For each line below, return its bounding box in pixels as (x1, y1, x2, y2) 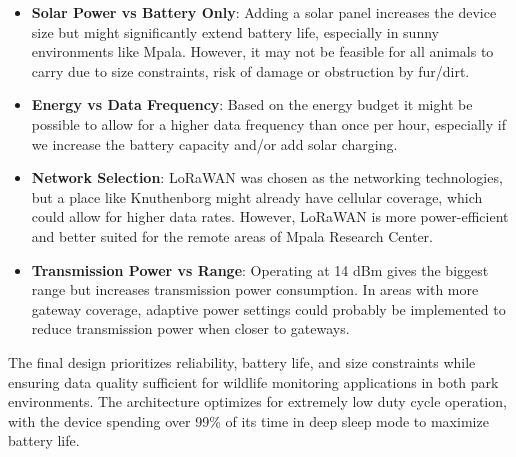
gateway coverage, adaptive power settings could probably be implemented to (31, 298, 506, 319)
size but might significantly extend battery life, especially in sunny (31, 21, 439, 42)
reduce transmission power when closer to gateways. (31, 318, 350, 339)
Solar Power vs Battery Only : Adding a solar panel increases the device (31, 2, 497, 22)
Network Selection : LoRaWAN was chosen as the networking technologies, (31, 167, 503, 188)
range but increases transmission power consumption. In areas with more (31, 279, 479, 300)
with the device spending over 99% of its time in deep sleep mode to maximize (8, 410, 489, 431)
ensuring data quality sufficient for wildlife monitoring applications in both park (8, 371, 499, 392)
